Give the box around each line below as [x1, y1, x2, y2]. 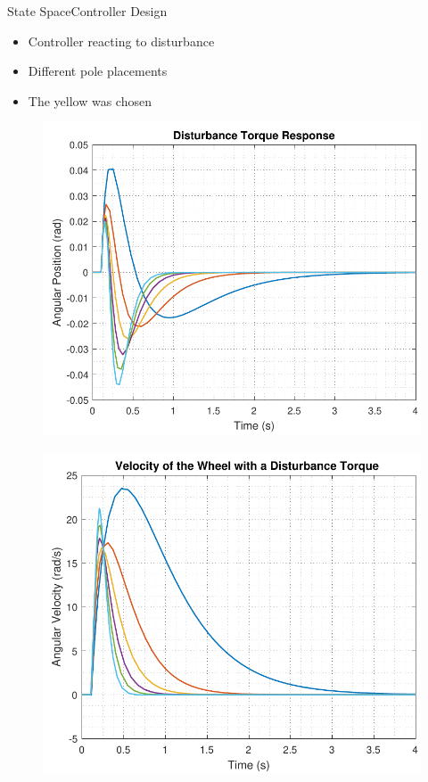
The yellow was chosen [28, 91, 152, 110]
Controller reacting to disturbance [28, 31, 215, 50]
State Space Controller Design [7, 2, 168, 20]
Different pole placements [28, 62, 168, 80]
